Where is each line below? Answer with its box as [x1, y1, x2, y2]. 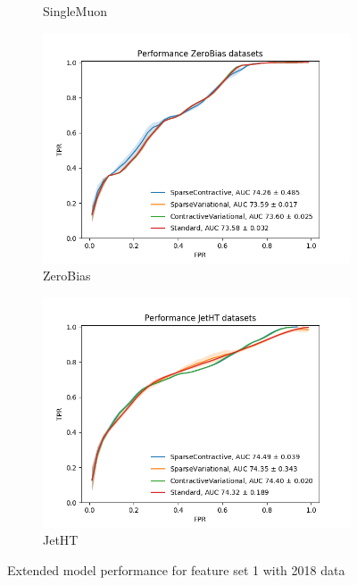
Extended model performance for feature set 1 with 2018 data [7, 560, 345, 579]
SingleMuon [43, 2, 107, 20]
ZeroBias [43, 266, 91, 285]
